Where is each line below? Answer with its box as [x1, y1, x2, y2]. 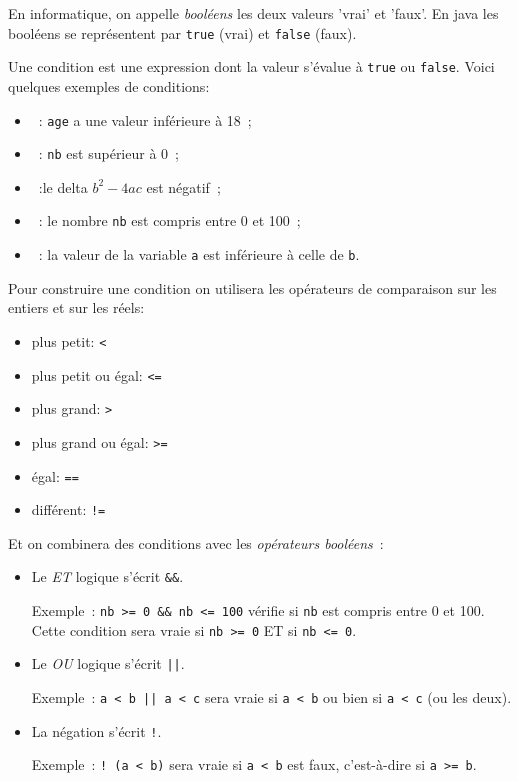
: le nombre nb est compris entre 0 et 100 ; [38, 210, 301, 231]
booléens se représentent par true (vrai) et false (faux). [8, 22, 357, 43]
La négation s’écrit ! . [31, 720, 162, 741]
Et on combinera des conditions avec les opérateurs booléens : [8, 532, 384, 553]
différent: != [31, 499, 106, 520]
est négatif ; [146, 176, 221, 197]
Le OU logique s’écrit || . [31, 653, 185, 674]
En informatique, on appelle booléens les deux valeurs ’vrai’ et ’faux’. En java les [8, 3, 499, 23]
